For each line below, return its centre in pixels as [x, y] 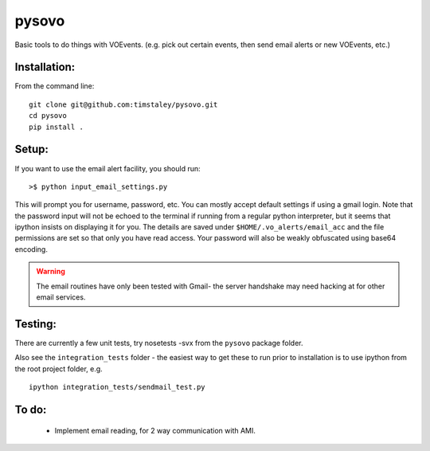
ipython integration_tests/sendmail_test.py [117, 387]
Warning [51, 272]
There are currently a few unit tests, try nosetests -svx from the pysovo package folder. [159, 343]
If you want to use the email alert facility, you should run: [107, 168]
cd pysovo [48, 116]
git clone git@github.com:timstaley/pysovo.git [123, 104]
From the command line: [55, 86]
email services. [61, 297]
